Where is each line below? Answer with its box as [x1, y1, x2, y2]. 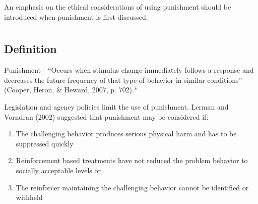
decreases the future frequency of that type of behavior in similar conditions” [4, 74, 242, 85]
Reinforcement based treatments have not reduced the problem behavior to [16, 155, 248, 166]
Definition [4, 41, 57, 57]
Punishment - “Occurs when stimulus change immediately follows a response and [4, 65, 254, 75]
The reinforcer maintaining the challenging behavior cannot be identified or [16, 182, 249, 192]
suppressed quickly [16, 138, 74, 148]
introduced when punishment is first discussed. [4, 11, 148, 22]
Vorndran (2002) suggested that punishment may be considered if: [4, 111, 209, 122]
